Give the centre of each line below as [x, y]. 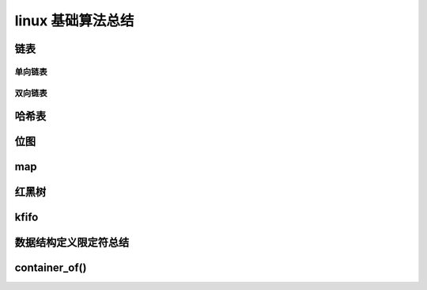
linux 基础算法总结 [74, 21]
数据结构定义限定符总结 [72, 243]
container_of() [51, 268]
